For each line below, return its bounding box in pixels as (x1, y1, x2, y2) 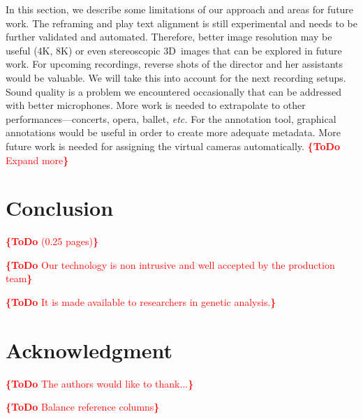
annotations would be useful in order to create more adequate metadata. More (6, 125, 341, 140)
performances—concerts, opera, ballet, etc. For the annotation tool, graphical (6, 111, 336, 126)
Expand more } (6, 152, 69, 167)
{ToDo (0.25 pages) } (6, 234, 99, 249)
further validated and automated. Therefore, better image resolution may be (6, 29, 332, 44)
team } (6, 271, 33, 286)
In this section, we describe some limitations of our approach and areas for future (6, 2, 354, 16)
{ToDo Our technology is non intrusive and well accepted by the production (6, 257, 335, 272)
